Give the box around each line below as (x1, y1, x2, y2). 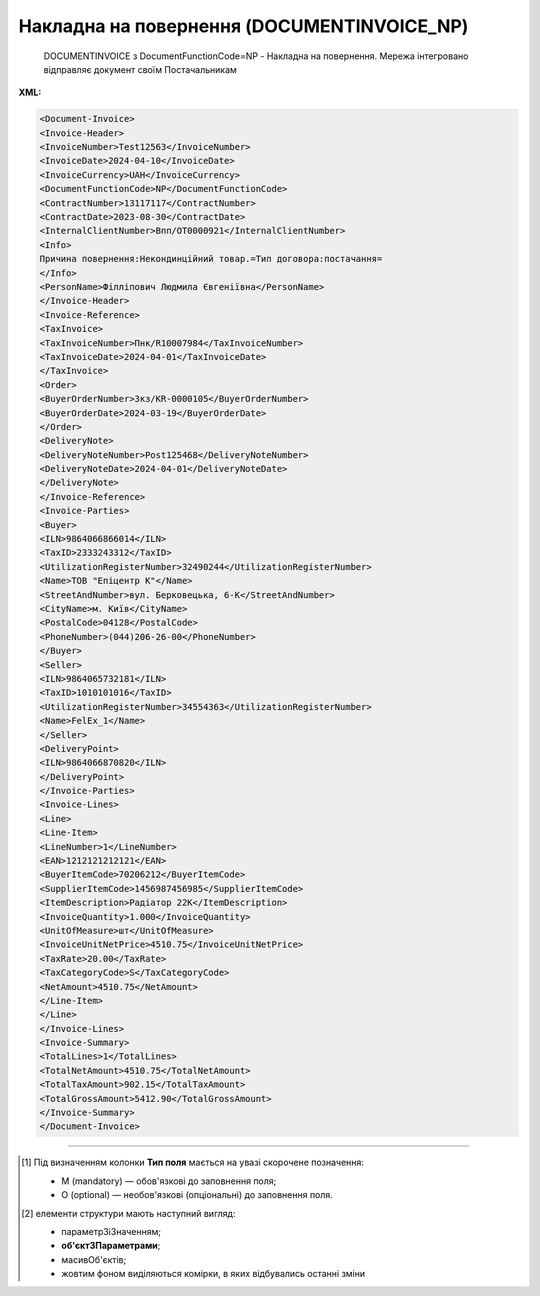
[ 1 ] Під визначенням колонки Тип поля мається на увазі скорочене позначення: (21, 1156, 365, 1169)
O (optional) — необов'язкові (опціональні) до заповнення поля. (61, 1189, 334, 1201)
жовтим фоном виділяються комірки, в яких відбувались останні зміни (61, 1268, 366, 1280)
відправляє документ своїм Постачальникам (43, 63, 237, 75)
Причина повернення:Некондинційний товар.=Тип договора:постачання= (39, 253, 383, 265)
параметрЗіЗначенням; (61, 1225, 162, 1237)
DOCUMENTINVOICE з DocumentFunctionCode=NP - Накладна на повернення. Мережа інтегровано (43, 50, 469, 62)
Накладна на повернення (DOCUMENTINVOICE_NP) (18, 15, 469, 37)
